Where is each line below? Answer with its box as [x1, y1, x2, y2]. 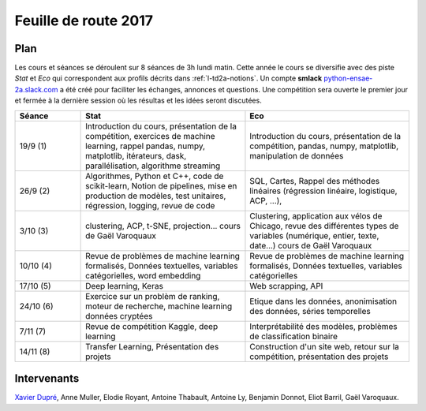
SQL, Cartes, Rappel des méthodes [249, 175, 380, 186]
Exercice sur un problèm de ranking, [85, 290, 220, 301]
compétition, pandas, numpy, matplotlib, [249, 140, 399, 151]
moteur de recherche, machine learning [85, 301, 233, 312]
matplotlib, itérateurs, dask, [85, 150, 187, 161]
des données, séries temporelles [249, 305, 371, 316]
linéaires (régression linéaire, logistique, [249, 185, 398, 196]
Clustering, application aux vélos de [249, 210, 383, 221]
